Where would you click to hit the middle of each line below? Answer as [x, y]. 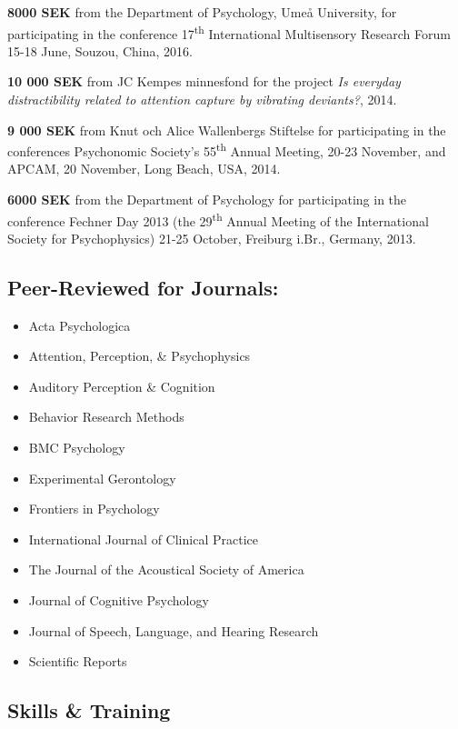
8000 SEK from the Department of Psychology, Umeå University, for [202, 12]
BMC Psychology [77, 448]
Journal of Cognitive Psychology [119, 600]
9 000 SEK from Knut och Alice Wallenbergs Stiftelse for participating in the [227, 130]
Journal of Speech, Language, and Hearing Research [174, 630]
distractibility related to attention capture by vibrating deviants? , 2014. [202, 100]
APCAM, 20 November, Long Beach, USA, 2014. [144, 169]
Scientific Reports [78, 661]
